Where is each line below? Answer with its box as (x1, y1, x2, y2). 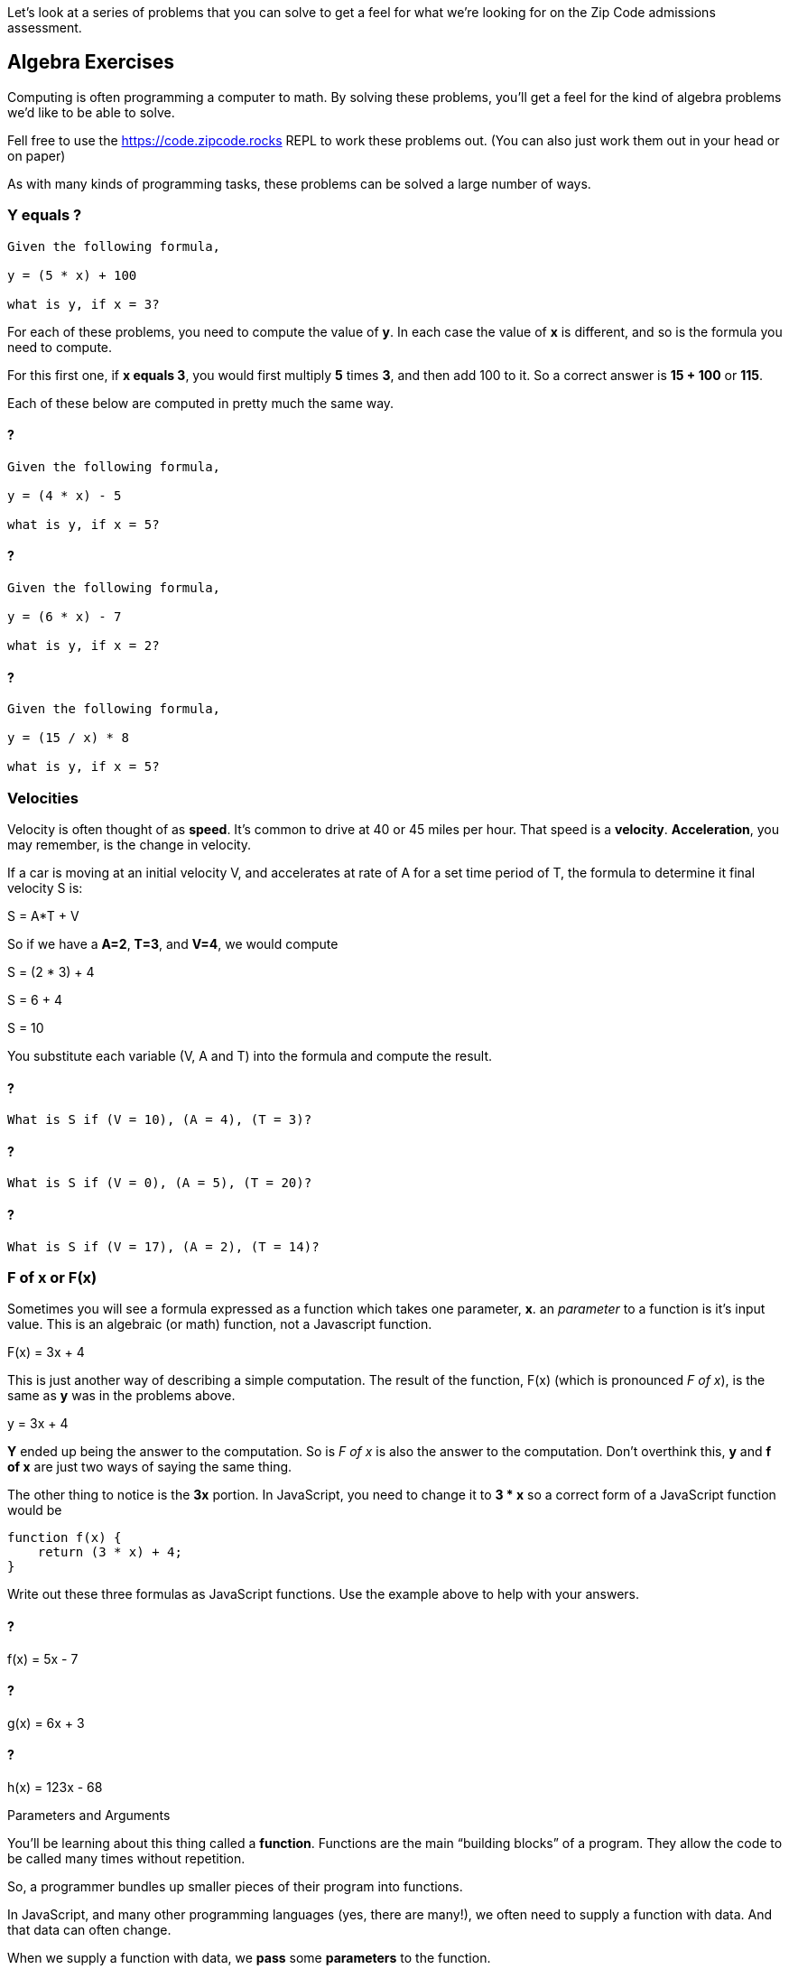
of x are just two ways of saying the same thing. (7, 1459, 292, 1475)
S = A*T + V (7, 908, 79, 924)
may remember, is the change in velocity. (7, 837, 252, 852)
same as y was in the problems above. (7, 1388, 236, 1404)
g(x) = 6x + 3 (7, 1714, 85, 1731)
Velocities (7, 788, 79, 807)
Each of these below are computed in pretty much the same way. (7, 395, 394, 411)
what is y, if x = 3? (7, 296, 160, 311)
